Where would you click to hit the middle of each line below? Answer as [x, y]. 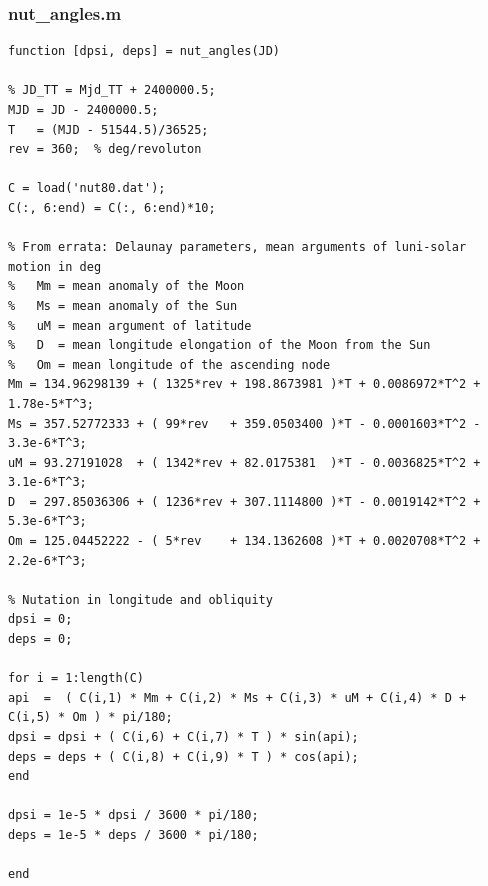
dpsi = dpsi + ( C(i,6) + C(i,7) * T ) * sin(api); [183, 737]
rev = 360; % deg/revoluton [105, 149]
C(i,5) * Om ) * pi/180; [90, 717]
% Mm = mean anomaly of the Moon [126, 286]
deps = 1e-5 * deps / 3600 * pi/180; [133, 834]
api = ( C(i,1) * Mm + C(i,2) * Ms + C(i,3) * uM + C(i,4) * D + [237, 697]
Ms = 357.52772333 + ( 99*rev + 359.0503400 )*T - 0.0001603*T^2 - [244, 423]
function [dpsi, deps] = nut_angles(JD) [144, 51]
